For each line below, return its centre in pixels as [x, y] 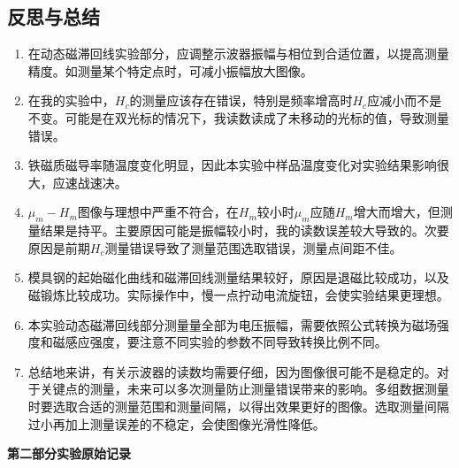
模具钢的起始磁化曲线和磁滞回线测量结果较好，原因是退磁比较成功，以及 [238, 277]
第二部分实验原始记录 [69, 453]
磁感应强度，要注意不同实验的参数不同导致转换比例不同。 [220, 342]
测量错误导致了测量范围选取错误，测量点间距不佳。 [253, 247]
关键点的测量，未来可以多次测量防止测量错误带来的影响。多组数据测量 [245, 389]
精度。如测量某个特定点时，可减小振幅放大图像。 [170, 70]
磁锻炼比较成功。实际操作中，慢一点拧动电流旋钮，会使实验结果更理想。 [238, 294]
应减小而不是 [405, 100]
